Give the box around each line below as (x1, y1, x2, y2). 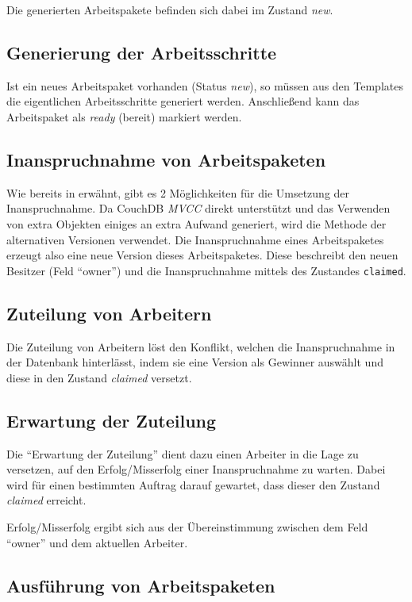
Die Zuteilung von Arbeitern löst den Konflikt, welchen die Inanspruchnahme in (6, 338, 395, 355)
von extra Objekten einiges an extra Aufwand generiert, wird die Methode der (6, 215, 387, 232)
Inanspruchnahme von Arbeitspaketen (6, 147, 326, 171)
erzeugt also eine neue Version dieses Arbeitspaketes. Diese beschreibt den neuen (6, 247, 399, 263)
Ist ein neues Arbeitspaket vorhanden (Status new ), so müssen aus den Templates (6, 77, 403, 94)
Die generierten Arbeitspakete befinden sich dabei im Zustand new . (6, 2, 333, 17)
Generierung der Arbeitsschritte (6, 40, 277, 64)
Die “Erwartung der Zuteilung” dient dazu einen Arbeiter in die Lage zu (6, 445, 359, 462)
